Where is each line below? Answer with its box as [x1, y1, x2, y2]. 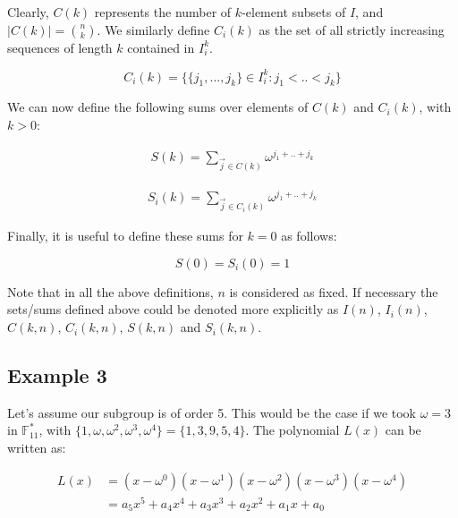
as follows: [281, 226, 337, 245]
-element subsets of [242, 3, 346, 21]
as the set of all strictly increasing [259, 20, 445, 38]
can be [385, 420, 421, 439]
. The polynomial [245, 420, 340, 439]
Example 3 [7, 361, 107, 389]
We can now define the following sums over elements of [7, 98, 309, 116]
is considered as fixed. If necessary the [229, 282, 438, 301]
